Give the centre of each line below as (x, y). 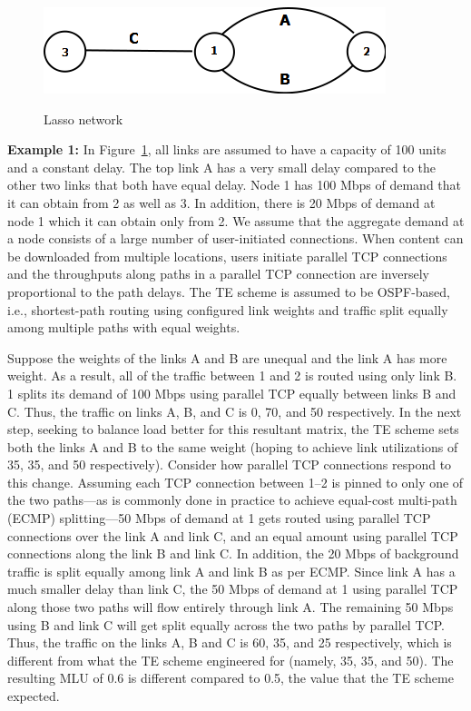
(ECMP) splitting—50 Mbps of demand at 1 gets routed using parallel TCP (219, 518)
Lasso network (83, 118)
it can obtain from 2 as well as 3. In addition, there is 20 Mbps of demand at (221, 202)
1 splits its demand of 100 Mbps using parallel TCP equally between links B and (232, 393)
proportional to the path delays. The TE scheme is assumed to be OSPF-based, (229, 291)
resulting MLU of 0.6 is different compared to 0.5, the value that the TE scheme (231, 678)
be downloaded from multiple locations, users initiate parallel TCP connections (227, 256)
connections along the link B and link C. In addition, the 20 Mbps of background (233, 553)
